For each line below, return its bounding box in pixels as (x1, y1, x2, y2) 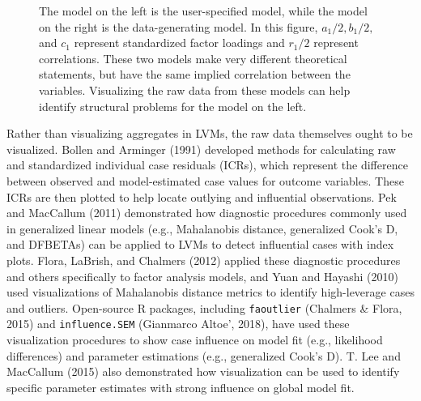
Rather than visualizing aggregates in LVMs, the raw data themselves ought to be (6, 125, 413, 142)
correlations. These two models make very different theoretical (39, 49, 347, 66)
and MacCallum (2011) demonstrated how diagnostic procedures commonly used (6, 204, 407, 221)
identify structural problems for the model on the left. (39, 97, 307, 114)
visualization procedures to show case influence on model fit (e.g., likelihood (6, 331, 383, 348)
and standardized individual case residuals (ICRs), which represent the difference (6, 156, 408, 173)
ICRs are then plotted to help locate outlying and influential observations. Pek (6, 188, 397, 205)
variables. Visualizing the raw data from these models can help (39, 81, 351, 98)
